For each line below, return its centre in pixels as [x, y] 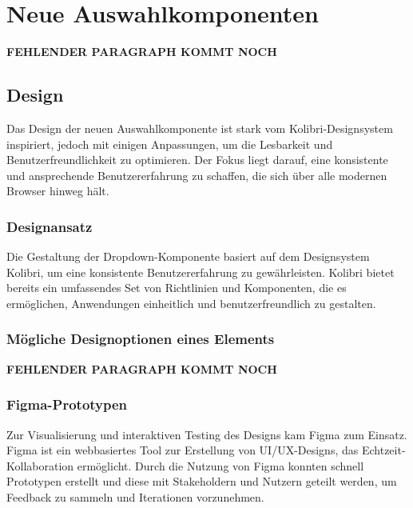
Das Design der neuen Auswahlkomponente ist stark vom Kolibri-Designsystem [200, 128]
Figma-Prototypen [67, 404]
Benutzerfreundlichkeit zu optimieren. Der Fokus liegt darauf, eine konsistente [197, 160]
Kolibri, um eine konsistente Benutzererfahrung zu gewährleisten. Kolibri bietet [201, 272]
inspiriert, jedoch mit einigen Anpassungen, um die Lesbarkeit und [170, 144]
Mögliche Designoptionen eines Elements [141, 339]
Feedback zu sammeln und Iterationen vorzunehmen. [135, 496]
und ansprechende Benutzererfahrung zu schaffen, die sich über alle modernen [197, 175]
